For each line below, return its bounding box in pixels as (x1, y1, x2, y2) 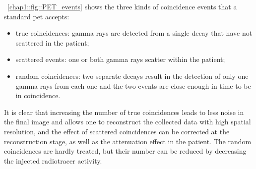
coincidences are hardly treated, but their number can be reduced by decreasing (4, 146, 247, 156)
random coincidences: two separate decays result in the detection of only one (15, 70, 249, 81)
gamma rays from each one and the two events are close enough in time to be (15, 80, 251, 91)
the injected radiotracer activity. (4, 155, 102, 166)
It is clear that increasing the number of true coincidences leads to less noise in (4, 107, 244, 117)
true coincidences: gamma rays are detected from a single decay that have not (15, 28, 253, 38)
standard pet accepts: (4, 11, 69, 21)
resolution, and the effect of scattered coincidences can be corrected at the (4, 126, 230, 136)
